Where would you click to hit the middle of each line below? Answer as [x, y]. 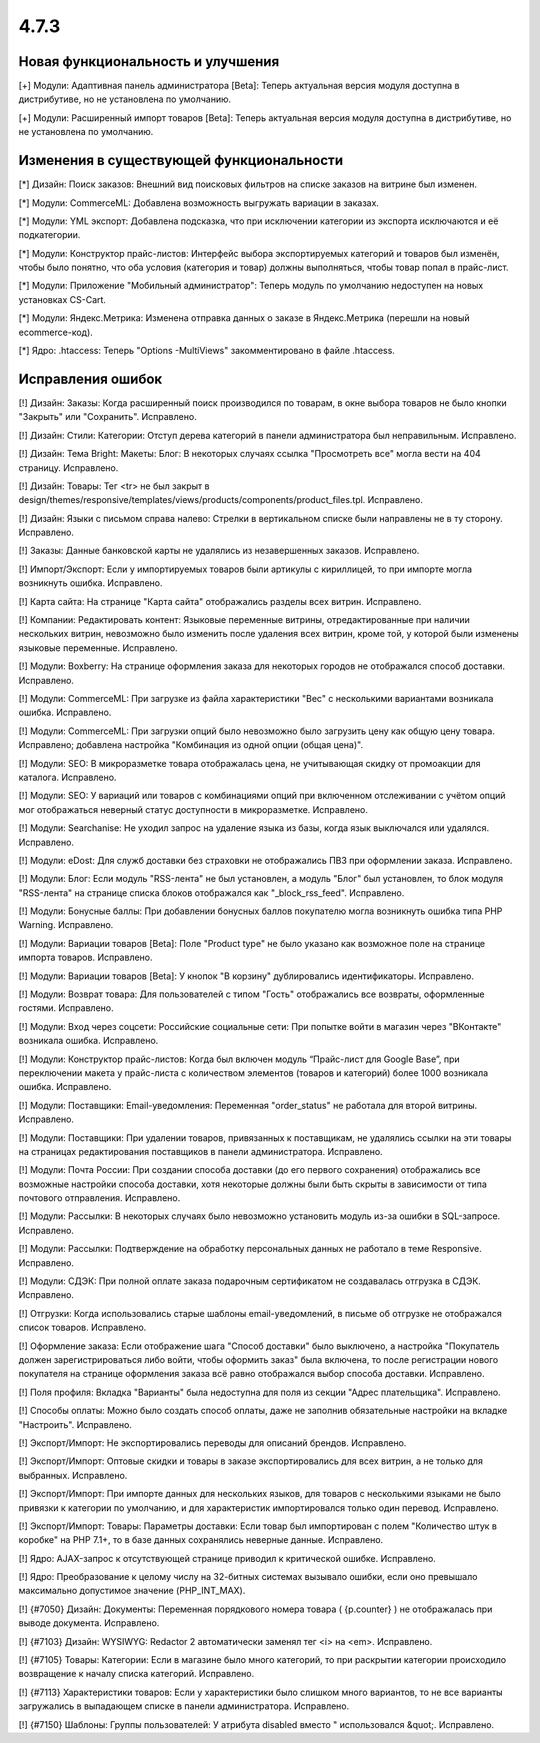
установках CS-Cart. [62, 299]
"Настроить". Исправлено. [75, 1424]
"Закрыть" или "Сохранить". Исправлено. [107, 417]
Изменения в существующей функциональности [181, 160]
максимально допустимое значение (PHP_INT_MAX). [132, 1591]
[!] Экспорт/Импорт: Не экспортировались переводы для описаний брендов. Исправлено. [212, 1442]
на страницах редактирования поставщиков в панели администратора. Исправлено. [201, 1151]
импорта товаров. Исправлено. [86, 957]
